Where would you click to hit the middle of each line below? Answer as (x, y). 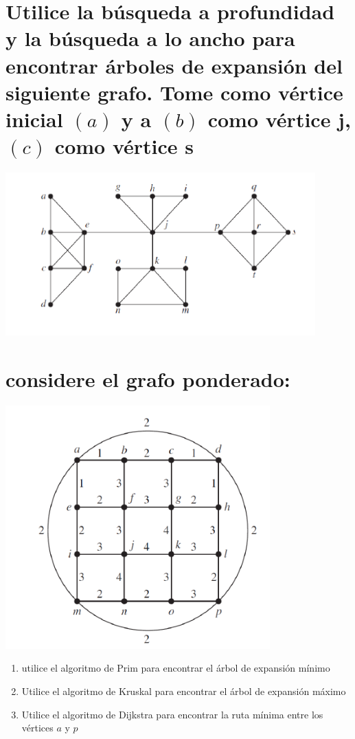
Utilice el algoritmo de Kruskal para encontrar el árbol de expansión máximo (184, 691)
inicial (34, 119)
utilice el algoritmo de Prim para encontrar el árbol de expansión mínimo (176, 668)
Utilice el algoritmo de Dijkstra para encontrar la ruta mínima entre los (172, 714)
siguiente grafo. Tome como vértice (174, 92)
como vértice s (124, 146)
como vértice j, (279, 119)
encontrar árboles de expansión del (174, 65)
